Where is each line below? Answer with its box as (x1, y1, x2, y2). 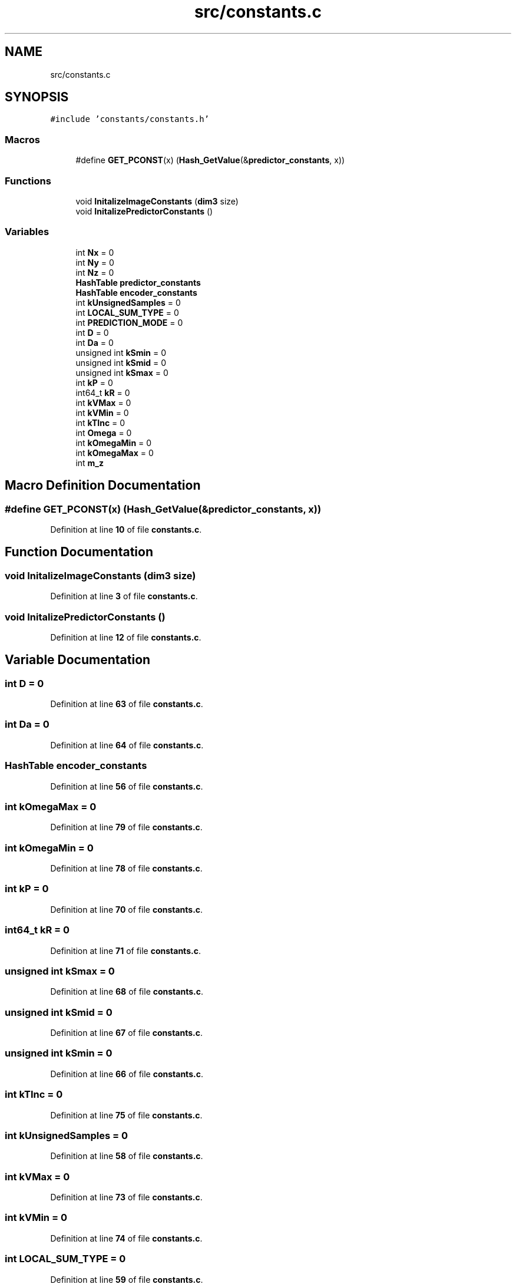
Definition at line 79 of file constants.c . (50, 822, 203, 833)
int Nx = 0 (75, 247, 114, 258)
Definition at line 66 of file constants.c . (50, 1068, 203, 1079)
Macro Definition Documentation (5, 478, 201, 493)
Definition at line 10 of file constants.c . (50, 524, 202, 534)
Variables (5, 226, 49, 238)
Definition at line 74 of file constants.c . (50, 1233, 203, 1243)
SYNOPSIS (5, 90, 69, 105)
